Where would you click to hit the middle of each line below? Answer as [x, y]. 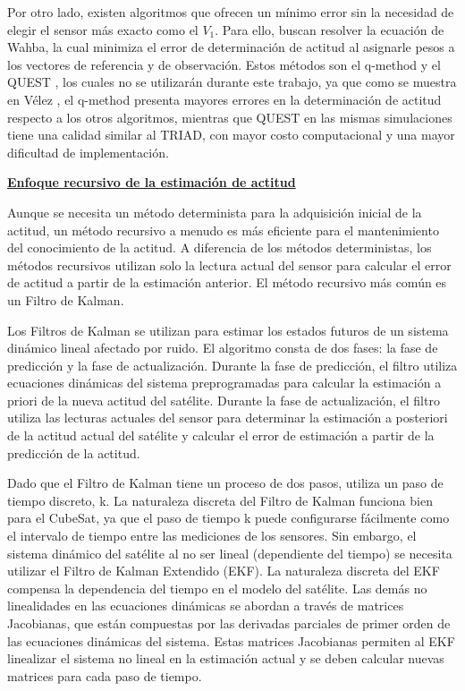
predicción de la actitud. [74, 452]
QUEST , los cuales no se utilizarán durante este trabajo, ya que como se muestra [232, 82]
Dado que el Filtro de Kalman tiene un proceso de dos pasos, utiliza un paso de [225, 483]
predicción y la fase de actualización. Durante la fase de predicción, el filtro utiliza [232, 365]
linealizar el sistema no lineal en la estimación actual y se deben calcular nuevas [226, 658]
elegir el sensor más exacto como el [103, 29]
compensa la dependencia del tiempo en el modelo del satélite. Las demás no [217, 588]
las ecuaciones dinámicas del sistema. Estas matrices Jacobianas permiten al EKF [231, 640]
